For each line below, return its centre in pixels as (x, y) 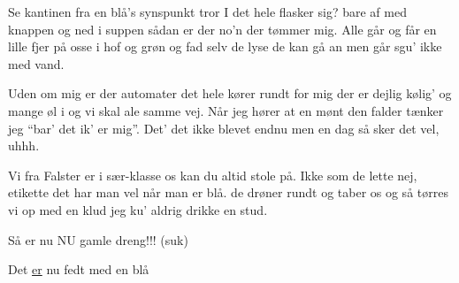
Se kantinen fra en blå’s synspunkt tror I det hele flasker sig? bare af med (207, 11)
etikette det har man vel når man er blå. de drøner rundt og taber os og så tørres (228, 192)
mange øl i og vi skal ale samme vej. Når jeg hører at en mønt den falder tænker (226, 110)
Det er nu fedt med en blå (79, 269)
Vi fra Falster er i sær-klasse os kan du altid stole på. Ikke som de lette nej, (213, 175)
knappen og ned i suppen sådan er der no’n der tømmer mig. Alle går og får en (222, 29)
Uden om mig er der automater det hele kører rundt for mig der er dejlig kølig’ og (230, 93)
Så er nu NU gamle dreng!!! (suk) (98, 239)
